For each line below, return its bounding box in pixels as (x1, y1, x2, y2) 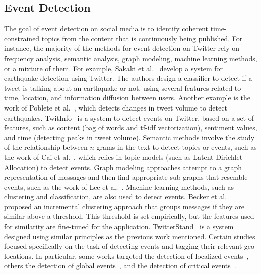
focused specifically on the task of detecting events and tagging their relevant (4, 241, 242, 251)
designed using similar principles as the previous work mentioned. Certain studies (4, 231, 255, 241)
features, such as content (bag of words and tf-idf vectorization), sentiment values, (4, 122, 257, 133)
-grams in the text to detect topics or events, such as (94, 142, 257, 152)
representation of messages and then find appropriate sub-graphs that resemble (4, 172, 248, 182)
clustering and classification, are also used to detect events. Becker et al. (4, 191, 227, 202)
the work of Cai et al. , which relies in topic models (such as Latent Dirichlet (4, 151, 243, 162)
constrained (4, 33, 40, 43)
